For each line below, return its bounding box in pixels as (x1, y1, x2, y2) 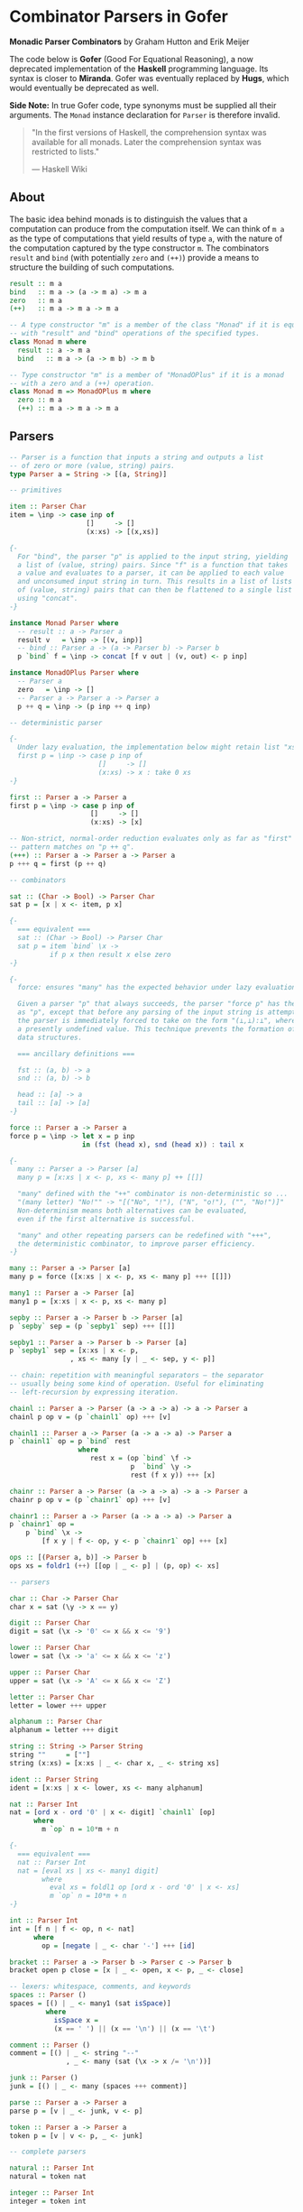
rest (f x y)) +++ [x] (130, 1470, 216, 1479)
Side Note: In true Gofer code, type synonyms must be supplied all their (9, 99, 277, 110)
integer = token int (9, 2197, 87, 2206)
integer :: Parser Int (9, 2189, 95, 2198)
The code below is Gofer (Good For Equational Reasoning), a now (9, 53, 254, 64)
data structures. (17, 1033, 83, 1042)
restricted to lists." (31, 146, 100, 157)
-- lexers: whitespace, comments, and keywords (9, 1982, 192, 1991)
